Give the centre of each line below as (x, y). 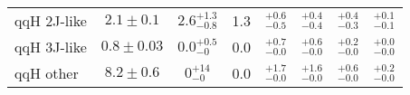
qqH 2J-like (51, 20)
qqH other (47, 73)
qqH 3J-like (51, 47)
